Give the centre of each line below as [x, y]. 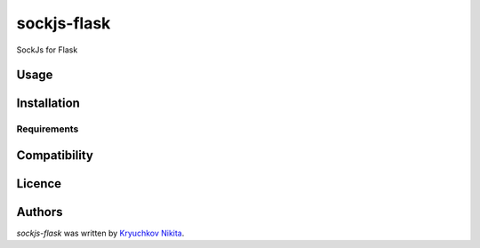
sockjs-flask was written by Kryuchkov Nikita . [100, 233]
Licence [39, 184]
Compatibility [55, 155]
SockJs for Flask [47, 50]
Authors [40, 212]
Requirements [48, 129]
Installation [48, 104]
